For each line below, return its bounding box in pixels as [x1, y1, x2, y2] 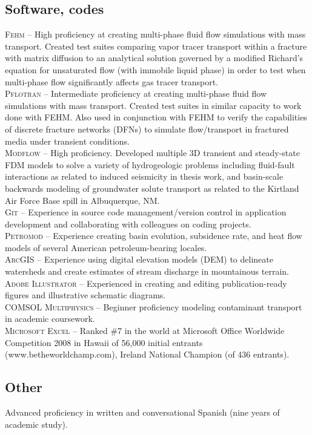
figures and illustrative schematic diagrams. [5, 289, 166, 301]
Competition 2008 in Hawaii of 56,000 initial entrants [5, 336, 203, 348]
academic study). [5, 417, 68, 430]
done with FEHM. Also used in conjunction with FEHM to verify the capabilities [5, 111, 307, 123]
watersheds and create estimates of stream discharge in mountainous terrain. [5, 265, 289, 278]
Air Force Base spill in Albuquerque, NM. [5, 194, 160, 206]
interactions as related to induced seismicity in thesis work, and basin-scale [5, 170, 284, 183]
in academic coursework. [5, 312, 95, 325]
